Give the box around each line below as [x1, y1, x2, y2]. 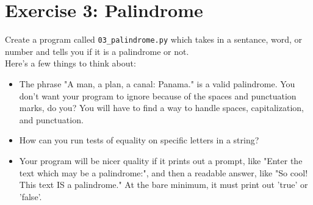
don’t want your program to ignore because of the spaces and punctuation [19, 89, 297, 102]
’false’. [19, 190, 42, 203]
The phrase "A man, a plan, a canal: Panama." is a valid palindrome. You [19, 77, 295, 90]
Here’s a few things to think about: [5, 57, 136, 70]
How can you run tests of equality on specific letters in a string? [19, 134, 259, 146]
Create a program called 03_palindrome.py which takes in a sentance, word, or [5, 33, 303, 46]
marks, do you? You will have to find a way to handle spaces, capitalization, [19, 101, 304, 114]
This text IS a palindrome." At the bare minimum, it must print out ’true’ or [19, 178, 308, 191]
